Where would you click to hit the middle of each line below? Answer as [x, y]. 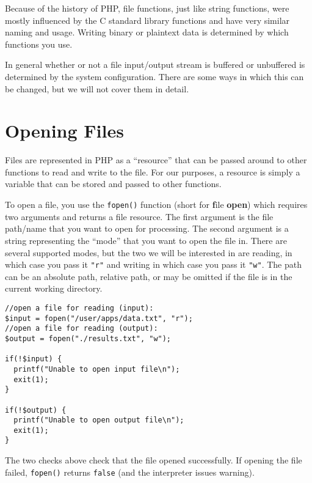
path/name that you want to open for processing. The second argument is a [147, 228]
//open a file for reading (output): [82, 329]
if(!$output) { [36, 410]
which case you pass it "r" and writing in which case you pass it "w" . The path [153, 264]
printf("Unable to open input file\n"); [97, 369]
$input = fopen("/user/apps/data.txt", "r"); [99, 318]
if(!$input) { [34, 359]
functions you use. [39, 44]
